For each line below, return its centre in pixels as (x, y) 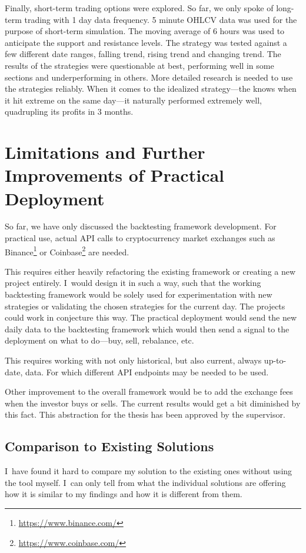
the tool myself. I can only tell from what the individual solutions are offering (145, 482)
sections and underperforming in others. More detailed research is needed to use (149, 77)
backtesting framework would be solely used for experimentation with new (139, 294)
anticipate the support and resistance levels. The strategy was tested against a (146, 42)
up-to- (275, 360)
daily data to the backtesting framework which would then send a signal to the (147, 329)
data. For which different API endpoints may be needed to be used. (147, 372)
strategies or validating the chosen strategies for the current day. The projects (145, 306)
